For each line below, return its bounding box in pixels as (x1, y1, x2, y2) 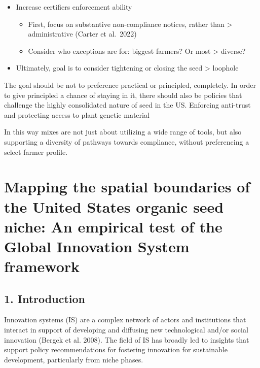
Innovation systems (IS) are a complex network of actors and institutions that (4, 314, 246, 325)
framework (4, 256, 80, 277)
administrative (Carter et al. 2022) (28, 28, 137, 39)
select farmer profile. (4, 146, 68, 157)
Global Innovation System (4, 236, 190, 256)
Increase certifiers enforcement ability (16, 2, 132, 12)
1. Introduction (4, 290, 85, 306)
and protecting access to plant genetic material (4, 109, 150, 120)
